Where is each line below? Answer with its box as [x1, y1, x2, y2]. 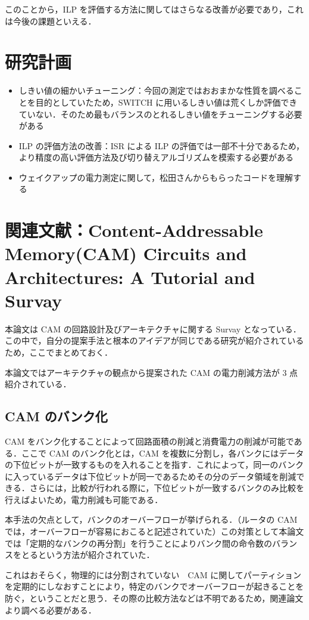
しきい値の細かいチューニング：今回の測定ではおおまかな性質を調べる [18, 84, 294, 97]
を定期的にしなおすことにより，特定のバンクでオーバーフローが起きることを [5, 580, 304, 593]
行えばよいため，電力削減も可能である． [5, 493, 163, 505]
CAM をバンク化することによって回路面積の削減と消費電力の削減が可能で [5, 434, 294, 447]
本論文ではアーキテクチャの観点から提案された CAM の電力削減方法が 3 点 [5, 366, 298, 378]
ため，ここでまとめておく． [5, 346, 113, 358]
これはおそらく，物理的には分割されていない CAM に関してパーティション [5, 568, 302, 581]
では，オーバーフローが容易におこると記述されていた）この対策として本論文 [5, 525, 304, 538]
